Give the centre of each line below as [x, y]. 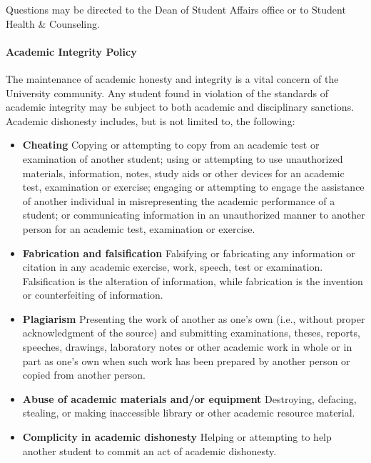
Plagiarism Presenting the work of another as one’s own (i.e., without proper [194, 318]
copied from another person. [84, 375]
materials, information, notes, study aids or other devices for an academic [183, 173]
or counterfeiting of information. [93, 295]
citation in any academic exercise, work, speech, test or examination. [173, 267]
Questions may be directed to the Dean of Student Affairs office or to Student [176, 9]
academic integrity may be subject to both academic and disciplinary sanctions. [180, 107]
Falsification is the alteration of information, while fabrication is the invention [193, 280]
